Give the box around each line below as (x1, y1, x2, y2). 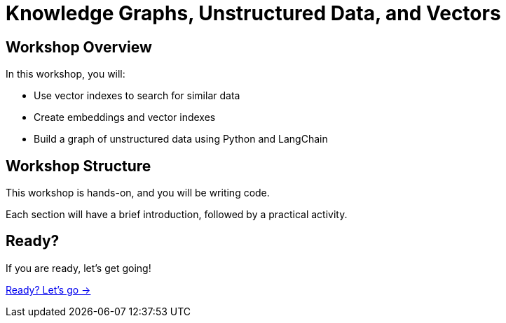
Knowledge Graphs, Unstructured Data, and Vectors (6, 1, 501, 25)
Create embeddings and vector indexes (34, 111, 216, 124)
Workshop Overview (6, 38, 152, 56)
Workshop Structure (6, 157, 151, 175)
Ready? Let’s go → (6, 283, 91, 296)
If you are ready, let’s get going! (6, 261, 151, 274)
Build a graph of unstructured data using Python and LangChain (34, 133, 328, 145)
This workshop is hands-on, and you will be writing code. (6, 187, 270, 199)
